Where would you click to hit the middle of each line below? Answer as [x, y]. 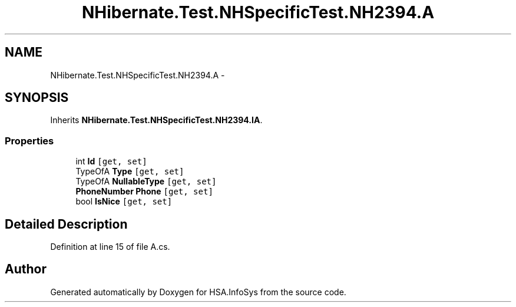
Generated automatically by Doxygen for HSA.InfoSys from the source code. [198, 292]
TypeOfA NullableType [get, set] [146, 181]
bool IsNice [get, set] [124, 202]
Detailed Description [66, 224]
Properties [29, 141]
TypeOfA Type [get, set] [130, 171]
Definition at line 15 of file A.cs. [110, 247]
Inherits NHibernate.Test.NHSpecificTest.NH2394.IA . [156, 120]
